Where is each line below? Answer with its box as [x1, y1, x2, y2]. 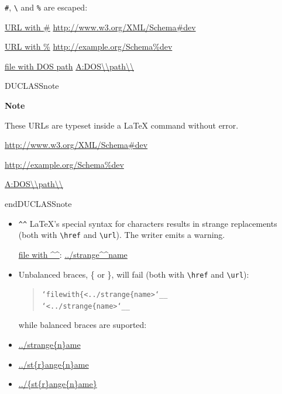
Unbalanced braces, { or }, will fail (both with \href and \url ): [18, 268, 249, 280]
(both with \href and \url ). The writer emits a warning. [18, 229, 225, 241]
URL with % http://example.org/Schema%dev [5, 40, 173, 53]
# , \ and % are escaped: [5, 1, 88, 13]
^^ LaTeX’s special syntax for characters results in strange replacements [18, 217, 277, 229]
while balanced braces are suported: [18, 319, 147, 331]
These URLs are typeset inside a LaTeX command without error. [5, 119, 239, 131]
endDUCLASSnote [5, 198, 72, 209]
